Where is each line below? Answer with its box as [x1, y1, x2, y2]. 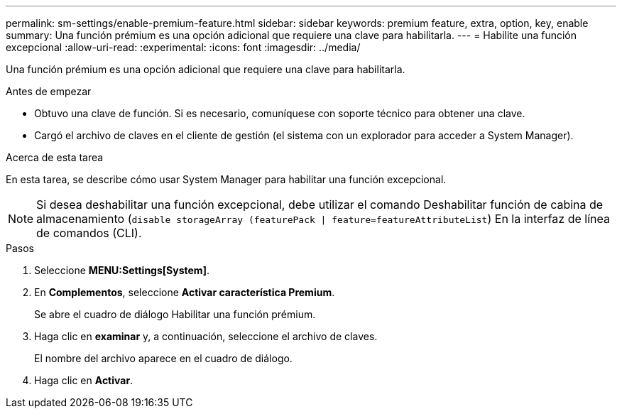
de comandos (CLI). [36, 226, 142, 240]
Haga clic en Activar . [34, 374, 133, 386]
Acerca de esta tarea [6, 151, 104, 163]
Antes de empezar [6, 85, 92, 97]
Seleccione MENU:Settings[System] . [34, 264, 209, 276]
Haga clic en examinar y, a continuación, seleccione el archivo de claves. [34, 330, 378, 342]
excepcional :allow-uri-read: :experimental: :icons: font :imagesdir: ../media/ [6, 41, 361, 53]
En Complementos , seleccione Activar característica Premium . [34, 286, 335, 298]
